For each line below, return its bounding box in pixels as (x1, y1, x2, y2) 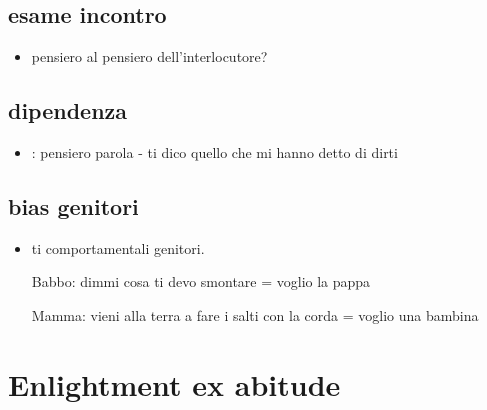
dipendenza (8, 95, 128, 126)
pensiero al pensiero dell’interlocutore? (31, 46, 268, 67)
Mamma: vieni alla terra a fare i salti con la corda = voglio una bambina (31, 304, 479, 325)
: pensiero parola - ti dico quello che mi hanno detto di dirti (31, 142, 398, 162)
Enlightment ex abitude (8, 363, 341, 404)
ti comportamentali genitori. (31, 237, 205, 258)
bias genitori (8, 190, 139, 221)
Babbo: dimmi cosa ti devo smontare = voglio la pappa (31, 271, 371, 292)
